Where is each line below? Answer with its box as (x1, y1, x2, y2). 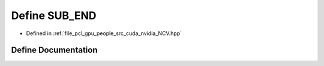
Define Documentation (11, 45, 98, 55)
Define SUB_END (11, 9, 97, 22)
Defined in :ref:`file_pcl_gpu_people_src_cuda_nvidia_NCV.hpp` (26, 30, 182, 37)
